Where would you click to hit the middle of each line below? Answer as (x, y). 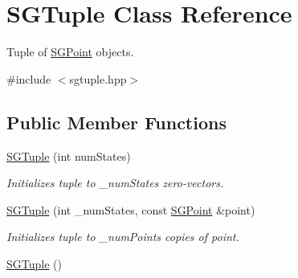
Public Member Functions (116, 122)
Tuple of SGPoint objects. (70, 52)
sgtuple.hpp (98, 78)
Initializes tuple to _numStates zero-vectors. (115, 183)
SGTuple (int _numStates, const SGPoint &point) (131, 209)
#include (29, 78)
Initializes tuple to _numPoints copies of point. (123, 237)
